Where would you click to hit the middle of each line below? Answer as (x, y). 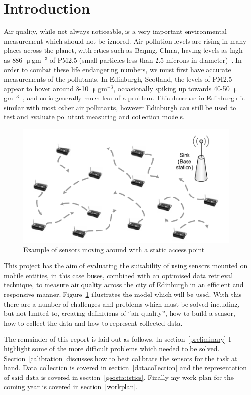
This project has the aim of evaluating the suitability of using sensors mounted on (126, 266)
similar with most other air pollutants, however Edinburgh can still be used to (120, 107)
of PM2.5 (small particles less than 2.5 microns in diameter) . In (146, 59)
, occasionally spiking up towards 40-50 (172, 88)
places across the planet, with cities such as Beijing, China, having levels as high (123, 50)
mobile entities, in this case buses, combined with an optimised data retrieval (118, 275)
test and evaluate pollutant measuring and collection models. (94, 117)
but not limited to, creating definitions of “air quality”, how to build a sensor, (119, 313)
